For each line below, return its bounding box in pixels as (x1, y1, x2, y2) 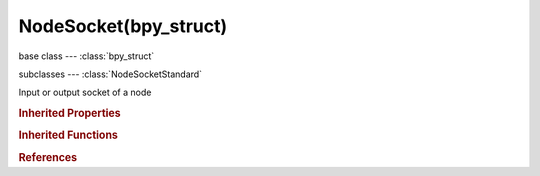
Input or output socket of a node (18, 86, 152, 99)
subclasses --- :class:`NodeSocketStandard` (18, 68, 203, 80)
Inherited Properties (18, 106, 122, 120)
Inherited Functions (18, 128, 119, 142)
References (18, 150, 78, 164)
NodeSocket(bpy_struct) (18, 15, 228, 37)
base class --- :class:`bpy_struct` (18, 50, 155, 62)
